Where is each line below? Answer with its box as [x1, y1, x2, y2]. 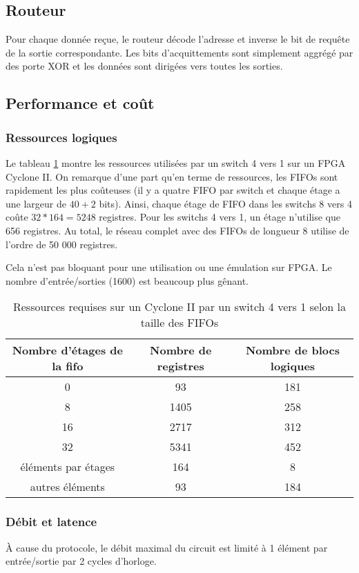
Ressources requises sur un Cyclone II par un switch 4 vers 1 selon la [12, 299, 347, 315]
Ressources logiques [6, 128, 117, 145]
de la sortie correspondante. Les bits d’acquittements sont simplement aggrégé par [6, 45, 353, 59]
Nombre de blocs [245, 342, 340, 359]
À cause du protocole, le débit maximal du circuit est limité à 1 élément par [6, 540, 328, 554]
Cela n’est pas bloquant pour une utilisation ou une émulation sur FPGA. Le [6, 260, 332, 274]
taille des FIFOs [140, 314, 219, 331]
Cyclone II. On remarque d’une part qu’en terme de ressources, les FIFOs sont [6, 169, 338, 183]
